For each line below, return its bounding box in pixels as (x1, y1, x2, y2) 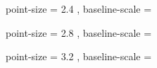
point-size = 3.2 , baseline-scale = (6, 49, 152, 64)
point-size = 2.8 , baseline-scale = (6, 25, 152, 40)
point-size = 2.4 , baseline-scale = (6, 1, 152, 16)
